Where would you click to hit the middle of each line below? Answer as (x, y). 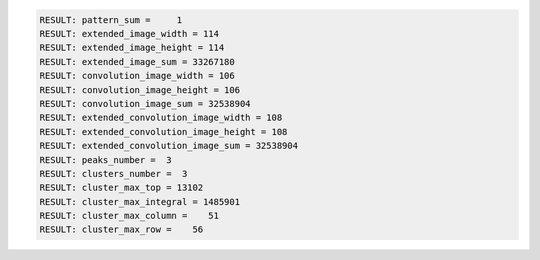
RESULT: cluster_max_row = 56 (121, 229)
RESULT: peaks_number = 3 (105, 159)
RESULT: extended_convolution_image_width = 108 (161, 118)
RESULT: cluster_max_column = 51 (129, 216)
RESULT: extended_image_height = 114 (132, 48)
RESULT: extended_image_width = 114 (129, 33)
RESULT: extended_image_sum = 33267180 (137, 61)
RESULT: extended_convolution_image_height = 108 (163, 131)
